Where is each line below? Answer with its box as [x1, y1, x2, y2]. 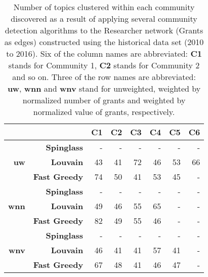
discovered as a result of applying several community [11, 13, 197, 24]
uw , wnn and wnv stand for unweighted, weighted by [7, 83, 201, 94]
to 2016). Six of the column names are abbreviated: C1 [6, 48, 202, 59]
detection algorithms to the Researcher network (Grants [5, 24, 203, 36]
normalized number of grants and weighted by [22, 94, 186, 106]
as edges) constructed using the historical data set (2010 [4, 36, 204, 48]
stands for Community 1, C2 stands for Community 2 [8, 59, 200, 71]
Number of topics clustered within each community [13, 1, 195, 13]
